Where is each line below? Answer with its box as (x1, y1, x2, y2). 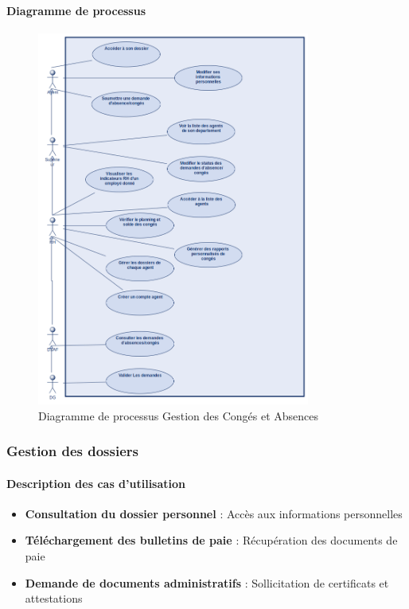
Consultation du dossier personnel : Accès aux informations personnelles (25, 505, 403, 521)
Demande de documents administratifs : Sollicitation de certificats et (25, 574, 389, 591)
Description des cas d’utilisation (6, 474, 186, 491)
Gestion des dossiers (6, 441, 138, 461)
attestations (25, 590, 83, 607)
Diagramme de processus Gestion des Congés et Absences (38, 407, 319, 424)
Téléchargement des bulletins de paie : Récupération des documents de (25, 532, 398, 548)
